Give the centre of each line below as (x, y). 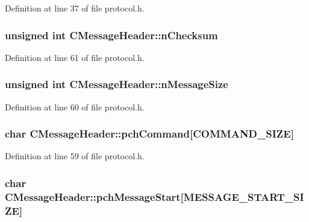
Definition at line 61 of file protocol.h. (75, 57)
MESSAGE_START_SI (244, 196)
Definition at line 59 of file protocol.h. (75, 156)
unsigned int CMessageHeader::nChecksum (111, 35)
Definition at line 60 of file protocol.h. (75, 106)
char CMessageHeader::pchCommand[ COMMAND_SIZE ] (149, 134)
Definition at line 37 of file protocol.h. (75, 8)
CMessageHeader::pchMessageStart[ (94, 196)
